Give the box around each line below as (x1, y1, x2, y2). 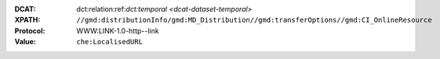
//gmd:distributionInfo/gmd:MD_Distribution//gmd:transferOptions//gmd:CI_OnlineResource (76, 16, 432, 25)
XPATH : (14, 16, 41, 25)
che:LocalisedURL (76, 37, 143, 47)
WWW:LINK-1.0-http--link (76, 26, 160, 35)
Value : (14, 37, 37, 47)
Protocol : (14, 26, 45, 35)
